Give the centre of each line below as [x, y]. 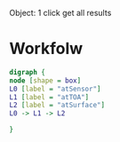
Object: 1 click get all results [60, 13]
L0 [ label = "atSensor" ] [55, 89]
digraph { [28, 72]
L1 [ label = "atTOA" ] [49, 97]
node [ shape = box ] [45, 80]
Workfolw [46, 49]
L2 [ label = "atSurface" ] [57, 106]
